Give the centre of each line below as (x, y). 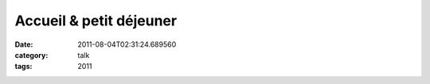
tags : (23, 67)
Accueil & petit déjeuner (96, 21)
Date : (24, 44)
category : (31, 55)
